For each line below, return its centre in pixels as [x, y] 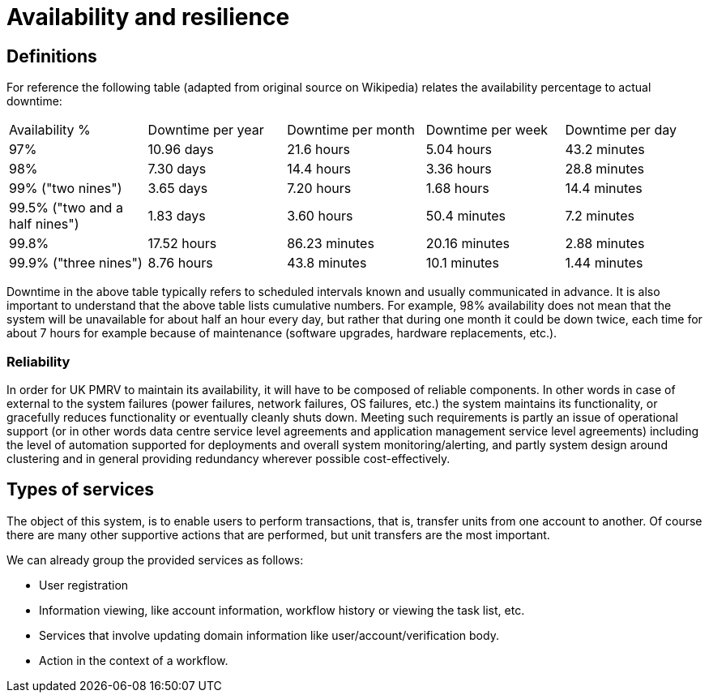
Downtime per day [621, 130]
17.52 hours [182, 244]
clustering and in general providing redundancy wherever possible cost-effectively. [229, 458]
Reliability [38, 361]
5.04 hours [459, 150]
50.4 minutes [466, 216]
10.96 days [181, 150]
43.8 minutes [327, 263]
